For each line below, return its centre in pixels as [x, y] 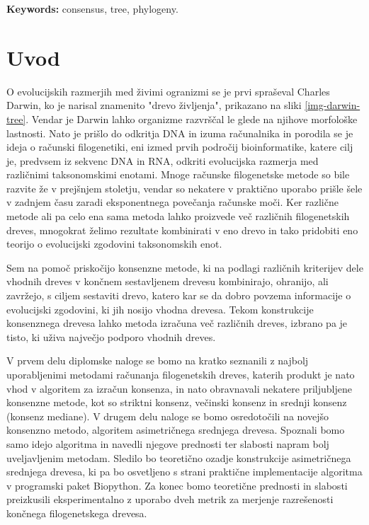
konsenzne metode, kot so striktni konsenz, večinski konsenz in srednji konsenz [177, 402]
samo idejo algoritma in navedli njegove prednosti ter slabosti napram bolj [168, 443]
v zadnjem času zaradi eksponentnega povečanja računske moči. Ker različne [172, 202]
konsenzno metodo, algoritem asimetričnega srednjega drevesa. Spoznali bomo [176, 430]
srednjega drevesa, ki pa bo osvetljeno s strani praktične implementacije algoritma [184, 472]
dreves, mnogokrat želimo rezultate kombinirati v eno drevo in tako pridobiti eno [182, 230]
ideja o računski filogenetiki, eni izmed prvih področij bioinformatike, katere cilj [180, 147]
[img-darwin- [333, 105]
